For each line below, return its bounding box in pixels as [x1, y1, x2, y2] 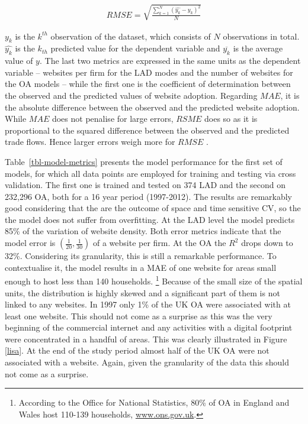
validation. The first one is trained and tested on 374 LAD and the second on [5, 179, 286, 191]
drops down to [241, 237, 293, 249]
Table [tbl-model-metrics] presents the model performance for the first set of [5, 155, 283, 167]
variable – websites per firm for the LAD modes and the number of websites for [5, 66, 293, 78]
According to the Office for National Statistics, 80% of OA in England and [18, 396, 290, 409]
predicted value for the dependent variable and [50, 42, 220, 54]
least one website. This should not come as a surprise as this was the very [5, 309, 272, 322]
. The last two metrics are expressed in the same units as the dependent [39, 54, 301, 67]
